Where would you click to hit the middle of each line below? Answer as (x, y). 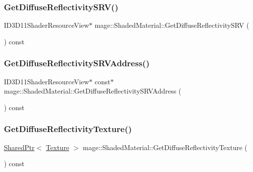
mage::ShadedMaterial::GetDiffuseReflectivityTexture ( (165, 147)
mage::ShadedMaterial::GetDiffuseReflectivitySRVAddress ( (93, 91)
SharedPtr (19, 147)
